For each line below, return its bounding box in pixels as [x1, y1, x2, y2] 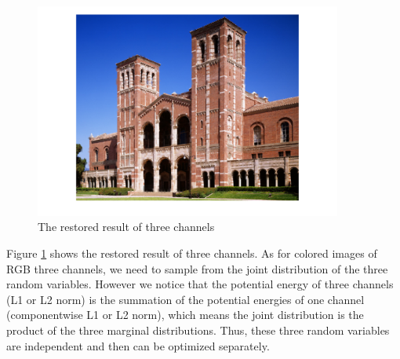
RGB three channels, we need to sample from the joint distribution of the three [6, 260, 388, 277]
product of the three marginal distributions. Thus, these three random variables [6, 321, 390, 338]
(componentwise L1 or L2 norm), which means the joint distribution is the [6, 306, 364, 323]
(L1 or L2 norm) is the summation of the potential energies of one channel [6, 291, 365, 307]
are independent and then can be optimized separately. [6, 337, 270, 354]
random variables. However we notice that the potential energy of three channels [6, 276, 394, 292]
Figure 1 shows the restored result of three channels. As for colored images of [6, 245, 377, 261]
